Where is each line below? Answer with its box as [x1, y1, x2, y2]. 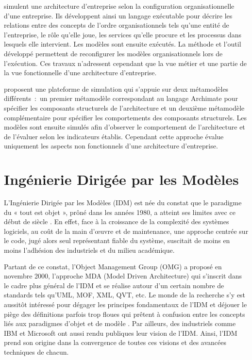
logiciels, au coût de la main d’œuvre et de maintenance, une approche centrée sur [4, 226, 249, 236]
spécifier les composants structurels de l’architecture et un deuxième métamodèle [4, 102, 245, 113]
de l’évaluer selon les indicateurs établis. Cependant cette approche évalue [4, 131, 224, 141]
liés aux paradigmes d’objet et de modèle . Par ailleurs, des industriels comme [4, 318, 236, 328]
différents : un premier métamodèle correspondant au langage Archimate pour [4, 93, 238, 103]
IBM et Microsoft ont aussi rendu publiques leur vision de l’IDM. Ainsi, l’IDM [4, 327, 237, 338]
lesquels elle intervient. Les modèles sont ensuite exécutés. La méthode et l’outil [4, 39, 241, 49]
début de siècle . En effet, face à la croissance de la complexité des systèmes [4, 216, 229, 227]
